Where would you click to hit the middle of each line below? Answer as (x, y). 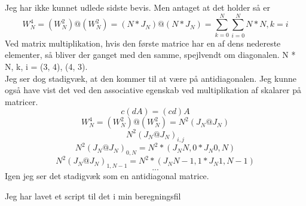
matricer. (22, 101)
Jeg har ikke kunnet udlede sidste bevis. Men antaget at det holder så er (137, 7)
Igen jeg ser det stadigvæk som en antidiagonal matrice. (107, 176)
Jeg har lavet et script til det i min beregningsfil (93, 196)
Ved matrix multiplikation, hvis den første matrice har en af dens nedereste (143, 43)
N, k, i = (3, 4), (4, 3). (46, 66)
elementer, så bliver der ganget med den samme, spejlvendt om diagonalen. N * (150, 55)
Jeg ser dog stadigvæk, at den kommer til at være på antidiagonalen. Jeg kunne (151, 78)
